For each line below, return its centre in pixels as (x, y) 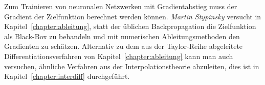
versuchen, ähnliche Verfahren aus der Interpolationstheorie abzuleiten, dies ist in (132, 66)
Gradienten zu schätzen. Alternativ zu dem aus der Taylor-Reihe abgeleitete (124, 46)
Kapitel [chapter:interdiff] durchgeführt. (67, 76)
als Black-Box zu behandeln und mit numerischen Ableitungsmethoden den (122, 36)
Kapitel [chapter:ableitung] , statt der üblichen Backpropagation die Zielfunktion (130, 26)
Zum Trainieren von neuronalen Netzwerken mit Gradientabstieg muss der (121, 6)
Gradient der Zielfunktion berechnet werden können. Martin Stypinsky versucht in (133, 16)
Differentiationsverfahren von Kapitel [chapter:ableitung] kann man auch (119, 56)
